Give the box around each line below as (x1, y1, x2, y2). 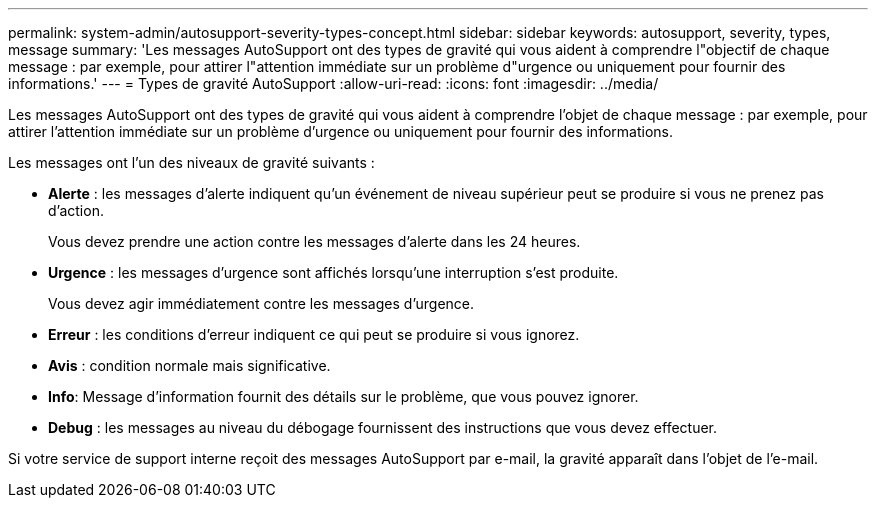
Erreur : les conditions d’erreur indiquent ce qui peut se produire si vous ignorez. (48, 326, 580, 343)
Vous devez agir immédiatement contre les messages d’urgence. (48, 295, 475, 312)
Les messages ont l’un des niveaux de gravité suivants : (8, 154, 375, 171)
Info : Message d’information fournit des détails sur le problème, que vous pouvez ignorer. (48, 388, 639, 405)
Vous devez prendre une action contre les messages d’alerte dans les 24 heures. (48, 233, 581, 250)
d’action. (48, 202, 104, 219)
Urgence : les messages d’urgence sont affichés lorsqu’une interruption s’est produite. (48, 264, 619, 281)
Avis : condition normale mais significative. (48, 357, 331, 374)
